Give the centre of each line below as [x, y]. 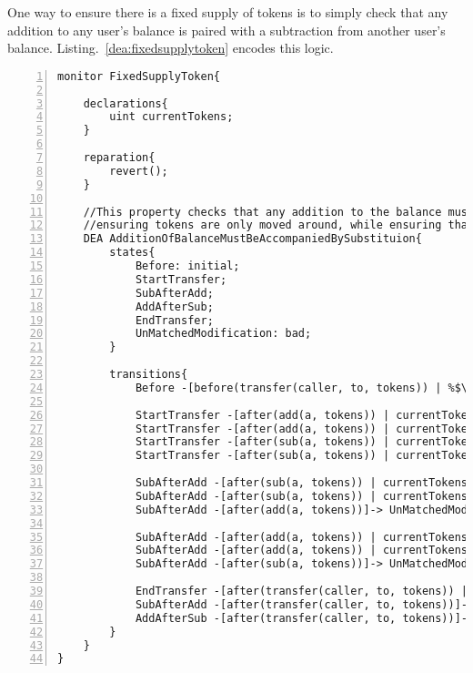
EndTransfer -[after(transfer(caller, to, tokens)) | [302, 591]
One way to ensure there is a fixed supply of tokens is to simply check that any [228, 12]
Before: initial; [187, 266]
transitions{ [149, 375]
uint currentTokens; [171, 117]
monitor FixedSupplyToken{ [139, 76]
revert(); [139, 171]
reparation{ [119, 158]
